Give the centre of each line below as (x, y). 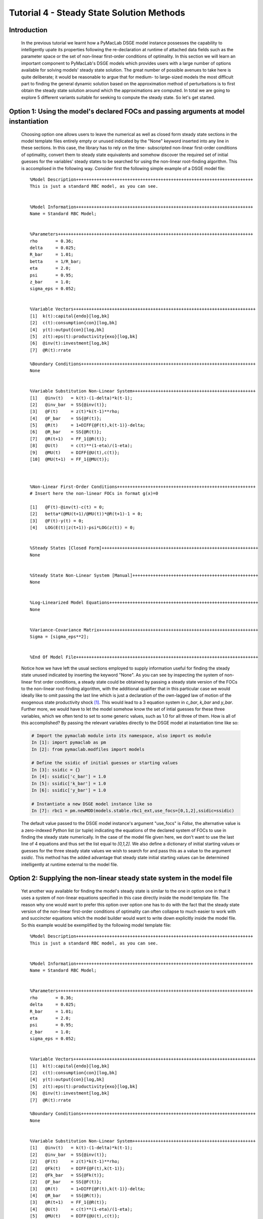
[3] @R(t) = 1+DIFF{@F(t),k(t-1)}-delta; (88, 1189)
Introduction (28, 30)
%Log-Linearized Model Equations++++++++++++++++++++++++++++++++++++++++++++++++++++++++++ (144, 603)
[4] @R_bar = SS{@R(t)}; (66, 1196)
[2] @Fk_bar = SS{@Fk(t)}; (67, 1175)
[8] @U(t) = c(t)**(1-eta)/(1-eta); (81, 446)
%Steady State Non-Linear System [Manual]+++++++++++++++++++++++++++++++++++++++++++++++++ (144, 575)
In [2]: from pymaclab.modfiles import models (88, 749)
